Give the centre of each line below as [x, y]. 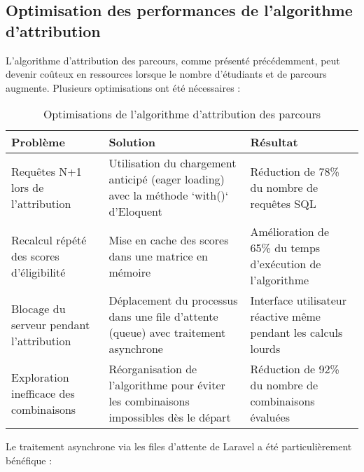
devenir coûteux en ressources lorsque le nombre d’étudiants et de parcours [166, 74]
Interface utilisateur [299, 300]
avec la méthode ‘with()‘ [169, 195]
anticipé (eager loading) [167, 179]
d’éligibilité [38, 272]
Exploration [40, 377]
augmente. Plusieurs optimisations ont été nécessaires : [123, 87]
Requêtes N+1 [47, 171]
